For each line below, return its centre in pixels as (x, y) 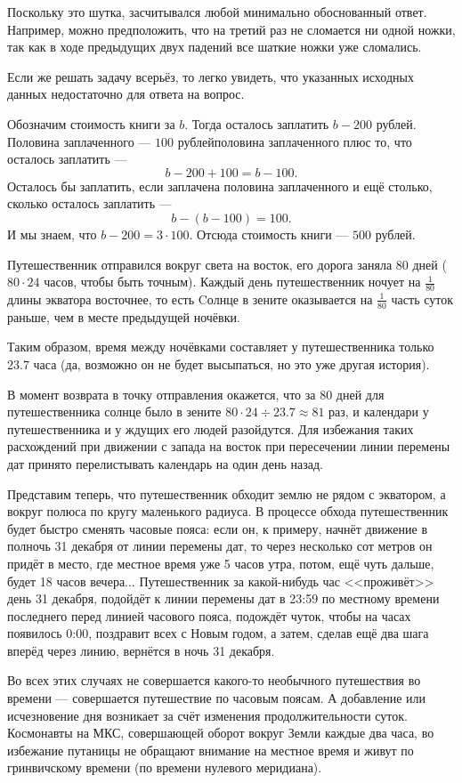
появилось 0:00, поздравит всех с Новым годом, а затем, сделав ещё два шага (218, 633)
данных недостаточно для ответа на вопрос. (126, 94)
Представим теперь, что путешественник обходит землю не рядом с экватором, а (227, 493)
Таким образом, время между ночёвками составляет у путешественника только (221, 347)
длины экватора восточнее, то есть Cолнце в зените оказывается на (190, 299)
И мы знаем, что (52, 234)
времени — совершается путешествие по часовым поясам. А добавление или (216, 698)
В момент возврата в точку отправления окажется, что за (162, 394)
